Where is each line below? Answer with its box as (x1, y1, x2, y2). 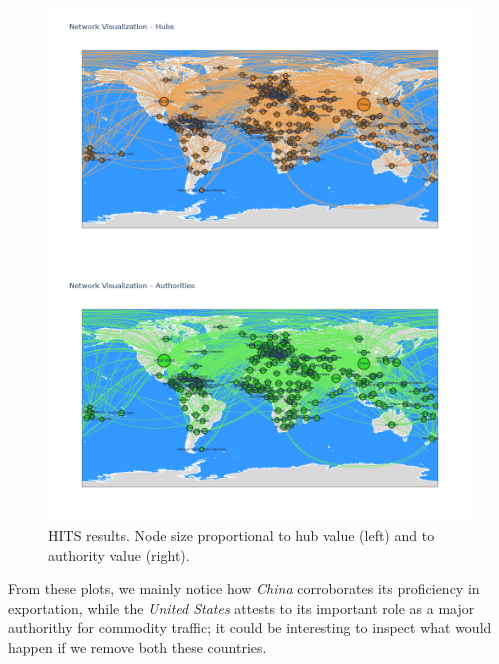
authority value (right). (48, 544, 190, 565)
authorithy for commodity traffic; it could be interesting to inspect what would (8, 617, 492, 638)
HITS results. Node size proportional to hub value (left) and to (48, 524, 435, 545)
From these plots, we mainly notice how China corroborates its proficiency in (8, 578, 480, 599)
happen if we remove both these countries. (8, 636, 267, 657)
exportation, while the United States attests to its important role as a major (8, 597, 475, 618)
